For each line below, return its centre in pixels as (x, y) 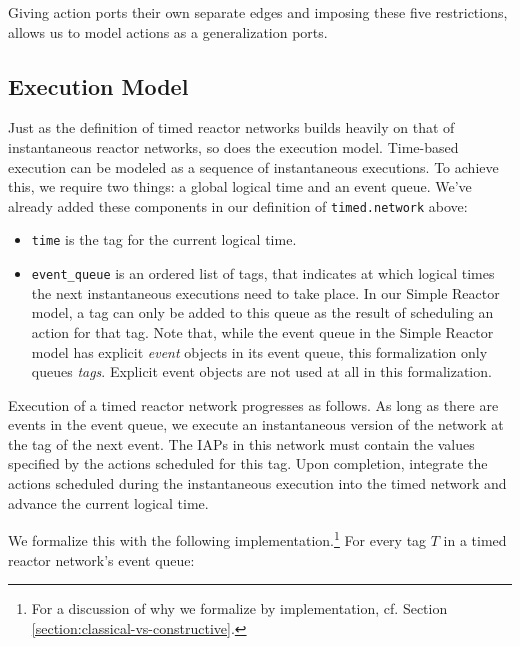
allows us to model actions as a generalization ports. (168, 31)
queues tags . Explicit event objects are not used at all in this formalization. (261, 371)
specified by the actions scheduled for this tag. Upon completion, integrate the (248, 463)
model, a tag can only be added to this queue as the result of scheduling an (262, 312)
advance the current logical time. (108, 502)
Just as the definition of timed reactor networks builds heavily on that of (231, 127)
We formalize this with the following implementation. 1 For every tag (217, 538)
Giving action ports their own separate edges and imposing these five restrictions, (258, 12)
